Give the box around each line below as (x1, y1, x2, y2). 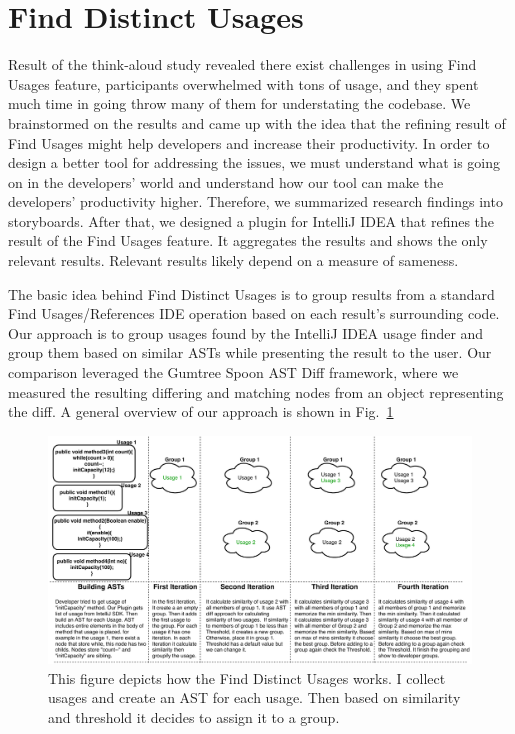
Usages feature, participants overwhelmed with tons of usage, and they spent (8, 73, 479, 94)
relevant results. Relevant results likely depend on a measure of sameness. (8, 250, 459, 271)
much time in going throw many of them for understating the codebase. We (8, 93, 471, 114)
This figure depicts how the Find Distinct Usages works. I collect (48, 667, 446, 688)
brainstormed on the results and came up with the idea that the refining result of (8, 112, 506, 133)
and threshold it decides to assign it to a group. (48, 706, 340, 727)
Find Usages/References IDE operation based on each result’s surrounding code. (8, 303, 500, 324)
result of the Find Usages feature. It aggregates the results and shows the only (8, 230, 488, 251)
